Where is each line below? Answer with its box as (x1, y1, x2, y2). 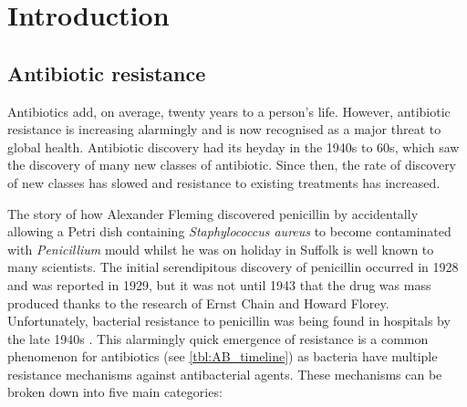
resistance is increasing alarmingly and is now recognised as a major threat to (7, 120, 441, 139)
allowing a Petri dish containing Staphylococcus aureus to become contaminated (7, 222, 451, 241)
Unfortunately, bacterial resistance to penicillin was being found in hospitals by (7, 311, 451, 330)
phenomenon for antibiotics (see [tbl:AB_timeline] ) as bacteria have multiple (7, 347, 438, 366)
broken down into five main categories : (7, 382, 223, 402)
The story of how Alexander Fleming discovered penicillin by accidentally (7, 203, 419, 223)
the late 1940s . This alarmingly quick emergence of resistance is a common (7, 329, 429, 348)
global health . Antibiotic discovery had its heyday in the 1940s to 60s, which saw (7, 137, 460, 156)
